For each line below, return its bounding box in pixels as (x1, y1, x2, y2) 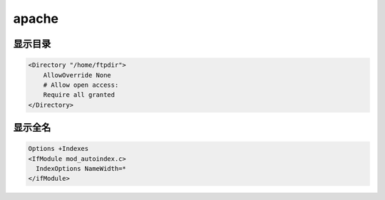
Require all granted (43, 91, 115, 99)
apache (13, 11, 59, 26)
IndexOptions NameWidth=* (36, 164, 126, 173)
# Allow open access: (43, 80, 119, 89)
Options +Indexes (28, 144, 89, 153)
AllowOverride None (43, 71, 112, 79)
